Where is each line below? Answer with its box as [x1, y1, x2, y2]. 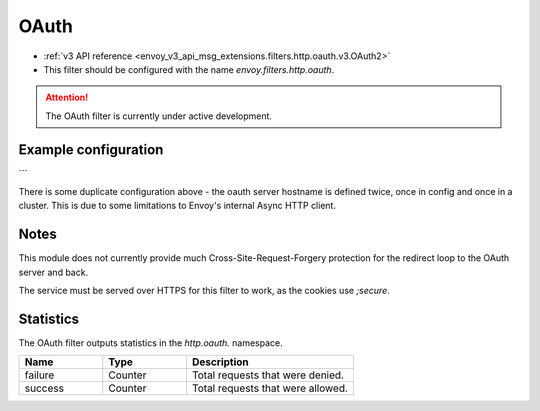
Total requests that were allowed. [191, 381, 349, 395]
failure [24, 368, 55, 382]
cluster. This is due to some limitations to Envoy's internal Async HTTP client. [18, 200, 337, 212]
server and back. [18, 266, 89, 278]
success [24, 381, 65, 395]
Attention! [45, 91, 89, 104]
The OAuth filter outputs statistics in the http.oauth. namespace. [18, 337, 284, 349]
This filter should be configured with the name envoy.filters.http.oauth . [43, 63, 335, 75]
